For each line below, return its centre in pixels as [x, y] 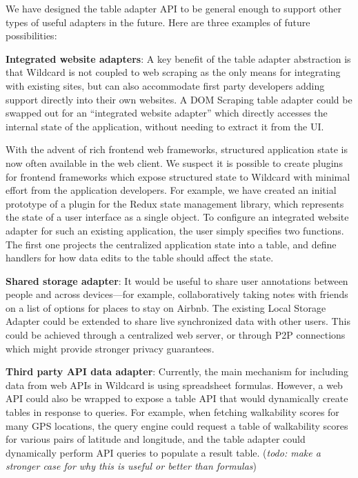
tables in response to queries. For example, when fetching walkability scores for [172, 412]
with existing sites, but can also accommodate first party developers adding [165, 85]
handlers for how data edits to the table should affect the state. [140, 258]
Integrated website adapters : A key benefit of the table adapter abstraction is [178, 58]
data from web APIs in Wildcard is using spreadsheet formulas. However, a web [174, 385]
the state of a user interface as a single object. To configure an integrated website [177, 217]
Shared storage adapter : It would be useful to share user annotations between [177, 280]
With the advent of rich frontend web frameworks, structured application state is [177, 149]
